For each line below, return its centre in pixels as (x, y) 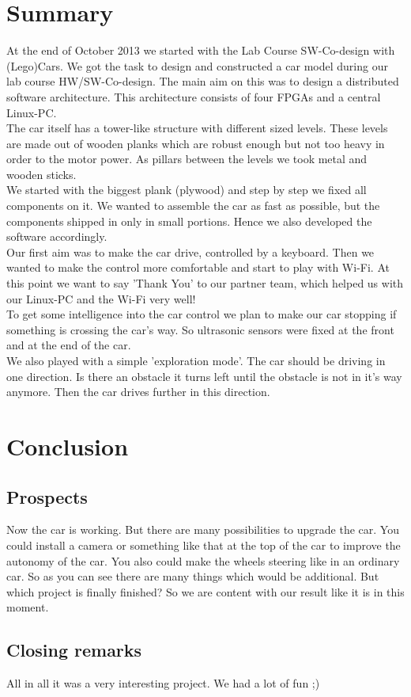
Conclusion (68, 446)
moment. (28, 607)
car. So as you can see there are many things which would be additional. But (193, 576)
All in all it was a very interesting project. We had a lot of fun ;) (163, 683)
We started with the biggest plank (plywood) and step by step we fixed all (187, 190)
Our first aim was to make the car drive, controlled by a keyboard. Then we (190, 251)
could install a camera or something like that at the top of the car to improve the (204, 545)
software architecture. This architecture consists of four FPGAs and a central (194, 96)
